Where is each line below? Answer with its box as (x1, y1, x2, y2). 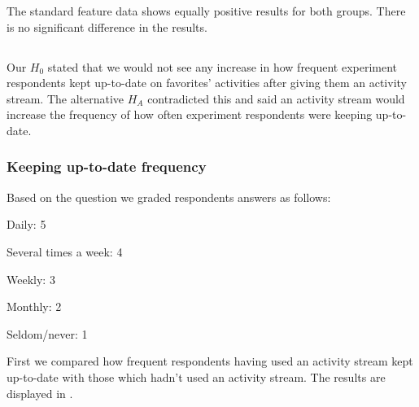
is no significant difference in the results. (7, 18, 207, 35)
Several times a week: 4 (7, 243, 123, 260)
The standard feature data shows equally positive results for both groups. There (7, 2, 406, 19)
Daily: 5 (7, 216, 46, 233)
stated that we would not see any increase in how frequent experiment (47, 58, 398, 75)
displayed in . (7, 384, 73, 401)
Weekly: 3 (7, 270, 55, 287)
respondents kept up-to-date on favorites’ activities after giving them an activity (7, 74, 407, 91)
